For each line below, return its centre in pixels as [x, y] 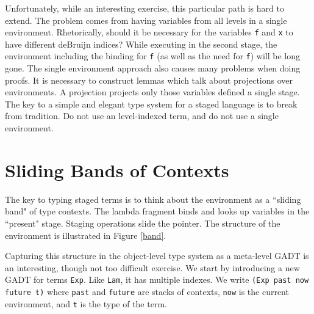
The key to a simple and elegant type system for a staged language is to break [151, 104]
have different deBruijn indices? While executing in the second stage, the [141, 44]
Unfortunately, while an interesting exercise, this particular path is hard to [145, 8]
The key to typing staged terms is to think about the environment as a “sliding [153, 199]
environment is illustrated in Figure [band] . [86, 235]
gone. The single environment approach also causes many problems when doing [153, 68]
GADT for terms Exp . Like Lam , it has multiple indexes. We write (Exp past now [157, 279]
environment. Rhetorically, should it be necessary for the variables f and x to [149, 32]
